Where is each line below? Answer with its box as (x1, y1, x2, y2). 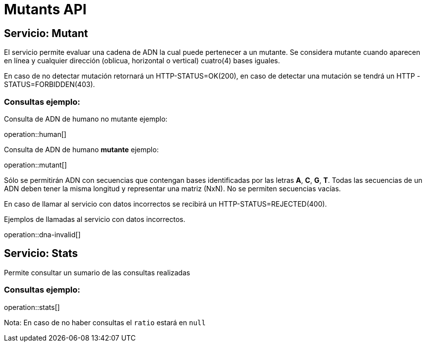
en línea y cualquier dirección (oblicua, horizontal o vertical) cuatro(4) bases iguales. (4, 56, 280, 65)
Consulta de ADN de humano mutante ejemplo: (4, 145, 159, 154)
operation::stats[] (4, 303, 60, 311)
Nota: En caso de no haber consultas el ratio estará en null (4, 318, 206, 327)
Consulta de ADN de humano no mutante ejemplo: (4, 114, 168, 123)
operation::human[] (4, 130, 67, 138)
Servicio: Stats (4, 247, 78, 260)
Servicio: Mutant (4, 27, 88, 40)
